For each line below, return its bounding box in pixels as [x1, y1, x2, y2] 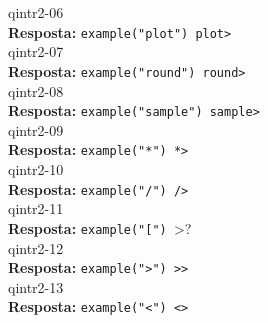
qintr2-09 [8, 119, 64, 140]
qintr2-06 [8, 2, 64, 22]
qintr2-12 [8, 237, 64, 258]
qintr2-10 [8, 159, 64, 179]
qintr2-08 [8, 80, 64, 101]
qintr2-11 [8, 198, 64, 219]
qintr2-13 [8, 276, 64, 297]
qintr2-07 [8, 41, 64, 62]
